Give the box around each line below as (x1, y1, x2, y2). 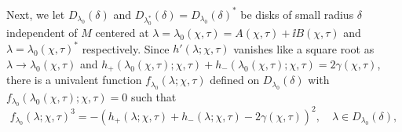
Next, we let (6, 5, 65, 22)
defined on (210, 71, 260, 88)
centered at (95, 24, 149, 41)
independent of (6, 24, 78, 41)
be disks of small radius (240, 5, 354, 22)
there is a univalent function (6, 71, 142, 88)
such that (131, 88, 177, 104)
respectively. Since (82, 40, 170, 57)
